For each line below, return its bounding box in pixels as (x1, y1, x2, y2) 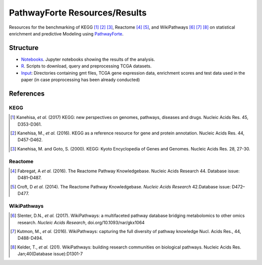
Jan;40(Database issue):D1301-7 (17, 251, 83, 257)
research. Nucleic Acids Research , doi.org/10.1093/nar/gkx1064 (17, 219, 145, 225)
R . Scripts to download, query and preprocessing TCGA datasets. (21, 63, 152, 69)
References (9, 89, 45, 98)
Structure (9, 44, 39, 52)
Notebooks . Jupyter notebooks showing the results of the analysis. (21, 56, 155, 62)
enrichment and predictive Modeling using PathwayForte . (9, 31, 124, 36)
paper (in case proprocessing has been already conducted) (21, 77, 140, 83)
